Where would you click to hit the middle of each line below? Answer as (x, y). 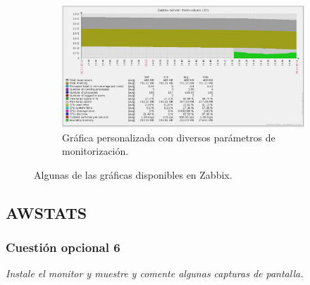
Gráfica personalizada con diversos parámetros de (169, 137)
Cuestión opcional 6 (63, 247)
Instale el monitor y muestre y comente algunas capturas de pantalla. (155, 273)
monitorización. (95, 151)
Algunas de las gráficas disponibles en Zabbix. (133, 174)
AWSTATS (46, 212)
